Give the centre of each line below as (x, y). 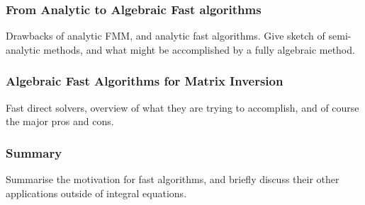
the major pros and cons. (60, 121)
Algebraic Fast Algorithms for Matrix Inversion (145, 81)
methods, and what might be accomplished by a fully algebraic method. (199, 49)
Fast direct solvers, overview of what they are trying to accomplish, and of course (182, 107)
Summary (34, 152)
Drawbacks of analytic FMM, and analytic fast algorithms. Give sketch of (165, 36)
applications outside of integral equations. (96, 193)
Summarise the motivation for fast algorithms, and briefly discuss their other (173, 179)
